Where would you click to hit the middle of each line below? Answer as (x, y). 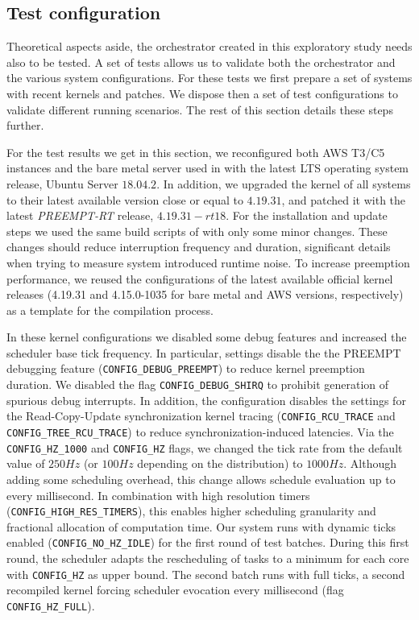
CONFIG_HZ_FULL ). (51, 605)
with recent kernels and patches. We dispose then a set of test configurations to (202, 93)
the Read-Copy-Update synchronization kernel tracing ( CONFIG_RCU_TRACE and (201, 416)
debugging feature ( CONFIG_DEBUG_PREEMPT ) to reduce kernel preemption (186, 368)
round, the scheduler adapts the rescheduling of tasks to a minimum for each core (208, 558)
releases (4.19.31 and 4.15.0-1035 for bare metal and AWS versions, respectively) (205, 294)
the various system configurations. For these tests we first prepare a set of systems (209, 78)
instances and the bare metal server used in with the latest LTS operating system (208, 168)
